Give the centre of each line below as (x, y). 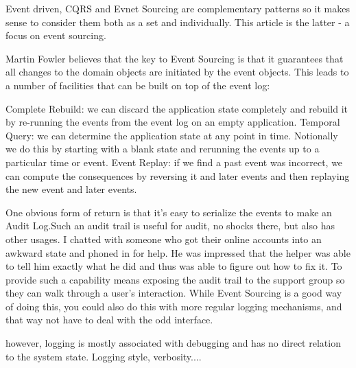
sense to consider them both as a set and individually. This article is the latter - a (178, 22)
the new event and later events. (71, 189)
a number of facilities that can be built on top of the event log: (138, 85)
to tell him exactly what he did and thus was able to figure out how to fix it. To (174, 266)
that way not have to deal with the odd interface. (109, 320)
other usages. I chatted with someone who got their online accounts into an (164, 239)
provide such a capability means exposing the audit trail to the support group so (175, 279)
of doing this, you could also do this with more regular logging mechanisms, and (174, 306)
